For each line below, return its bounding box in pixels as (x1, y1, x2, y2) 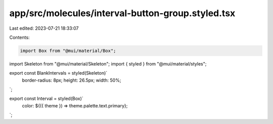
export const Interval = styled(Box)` (9, 96, 83, 102)
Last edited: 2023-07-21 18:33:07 (9, 25, 79, 31)
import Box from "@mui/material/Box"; (20, 48, 116, 53)
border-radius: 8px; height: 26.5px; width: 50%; (22, 77, 121, 83)
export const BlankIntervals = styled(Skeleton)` (9, 70, 108, 76)
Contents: (9, 34, 30, 40)
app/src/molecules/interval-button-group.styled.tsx (9, 8, 236, 19)
